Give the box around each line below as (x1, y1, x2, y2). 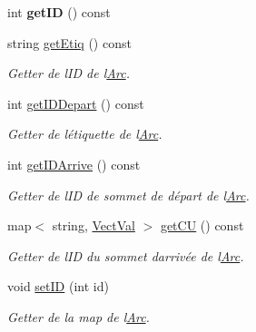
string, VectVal (52, 216, 135, 235)
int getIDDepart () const (7, 93, 144, 112)
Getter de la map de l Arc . (7, 307, 150, 326)
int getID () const (7, 3, 111, 21)
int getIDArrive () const (7, 154, 141, 173)
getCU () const (160, 216, 244, 235)
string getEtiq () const (7, 33, 132, 52)
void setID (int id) (7, 277, 109, 296)
